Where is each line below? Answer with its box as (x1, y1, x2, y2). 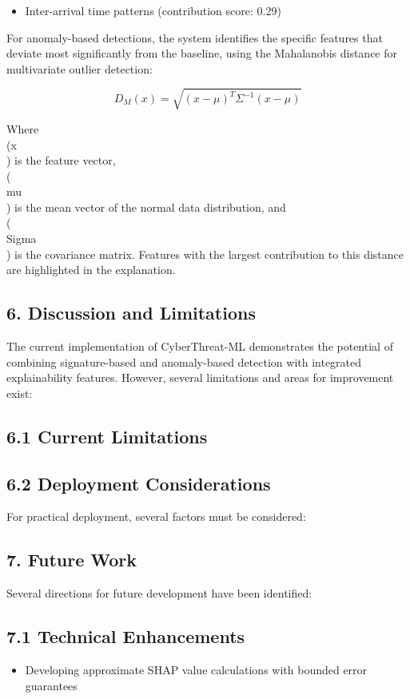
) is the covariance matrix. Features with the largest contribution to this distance (6, 245, 404, 262)
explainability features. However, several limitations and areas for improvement (6, 369, 394, 386)
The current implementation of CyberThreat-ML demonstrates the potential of (6, 338, 393, 355)
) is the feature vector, (6, 152, 116, 169)
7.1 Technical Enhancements (6, 624, 245, 649)
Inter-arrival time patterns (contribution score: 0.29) (25, 2, 281, 18)
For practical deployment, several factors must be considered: (6, 508, 306, 525)
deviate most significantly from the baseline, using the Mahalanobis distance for (6, 45, 398, 62)
